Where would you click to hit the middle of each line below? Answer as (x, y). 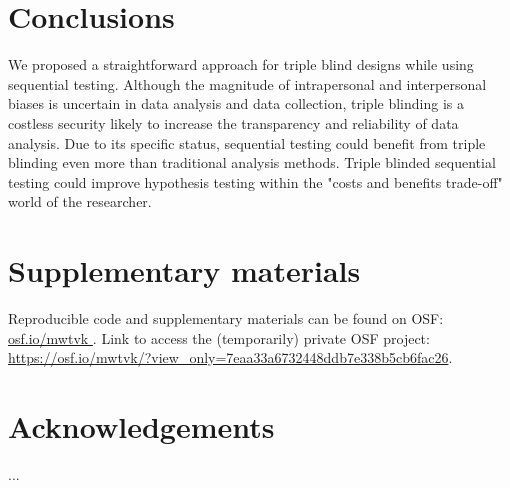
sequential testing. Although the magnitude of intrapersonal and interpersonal (247, 83)
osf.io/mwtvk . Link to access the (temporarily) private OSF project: (219, 337)
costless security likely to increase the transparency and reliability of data (233, 122)
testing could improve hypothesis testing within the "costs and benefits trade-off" (255, 181)
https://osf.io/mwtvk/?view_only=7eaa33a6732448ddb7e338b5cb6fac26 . (230, 357)
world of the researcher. (80, 201)
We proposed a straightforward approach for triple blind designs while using (241, 64)
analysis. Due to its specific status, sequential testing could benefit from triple (247, 142)
